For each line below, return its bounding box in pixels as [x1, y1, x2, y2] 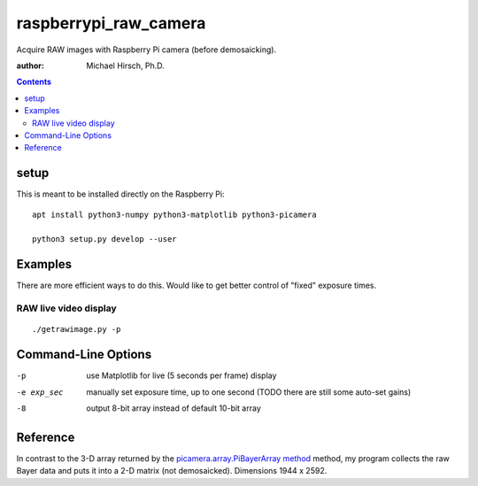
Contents [16, 76, 52, 88]
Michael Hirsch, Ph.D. [86, 60, 166, 71]
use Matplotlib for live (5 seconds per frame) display [86, 370, 277, 381]
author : [16, 60, 44, 71]
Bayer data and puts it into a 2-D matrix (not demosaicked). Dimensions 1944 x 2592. [16, 466, 328, 476]
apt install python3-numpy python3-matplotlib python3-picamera [32, 209, 318, 220]
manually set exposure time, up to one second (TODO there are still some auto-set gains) [86, 386, 412, 397]
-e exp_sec [16, 387, 64, 397]
